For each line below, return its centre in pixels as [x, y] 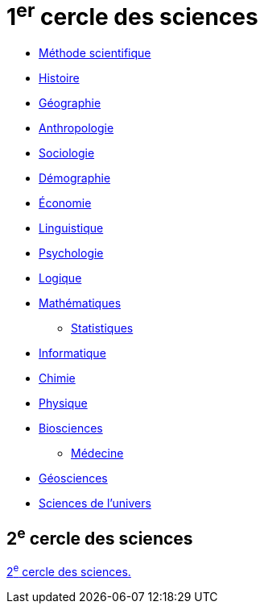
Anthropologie [76, 128]
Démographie [75, 178]
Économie [65, 203]
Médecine [97, 453]
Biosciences [71, 428]
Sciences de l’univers [95, 503]
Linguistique [71, 228]
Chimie [57, 378]
